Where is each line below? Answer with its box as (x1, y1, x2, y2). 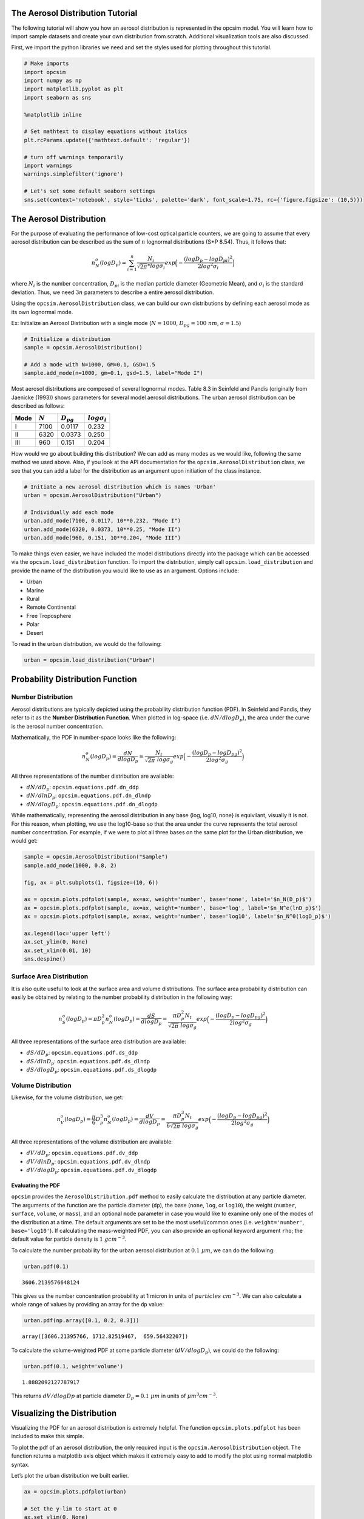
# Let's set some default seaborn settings (24, 188, 156, 194)
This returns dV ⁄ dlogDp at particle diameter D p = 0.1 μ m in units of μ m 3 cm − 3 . (11, 1391, 218, 1401)
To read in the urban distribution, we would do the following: (11, 640, 162, 647)
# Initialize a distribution (24, 335, 111, 343)
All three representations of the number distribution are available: (11, 772, 174, 780)
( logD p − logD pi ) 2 (184, 254, 233, 264)
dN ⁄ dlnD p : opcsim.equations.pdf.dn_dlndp (26, 792, 151, 801)
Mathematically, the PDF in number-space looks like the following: (11, 733, 177, 741)
